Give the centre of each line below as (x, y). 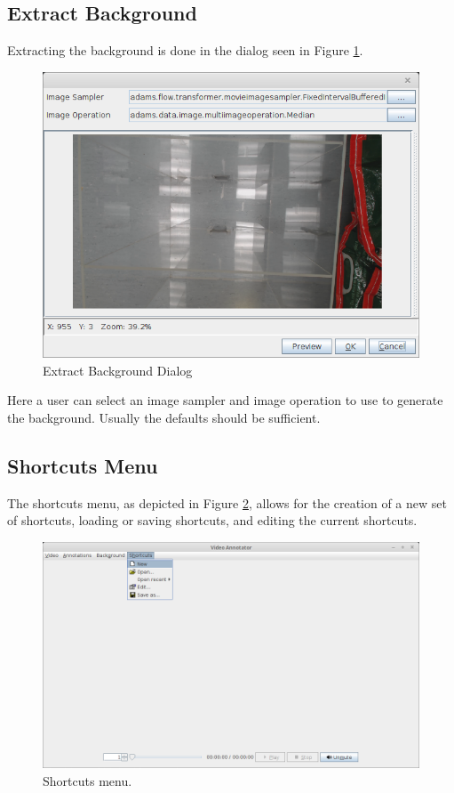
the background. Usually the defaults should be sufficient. (164, 417)
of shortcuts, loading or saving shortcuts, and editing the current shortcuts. (212, 520)
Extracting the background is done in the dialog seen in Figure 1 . (185, 50)
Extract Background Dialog (118, 370)
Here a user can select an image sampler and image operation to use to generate (225, 400)
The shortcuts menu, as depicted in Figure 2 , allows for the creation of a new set (227, 502)
